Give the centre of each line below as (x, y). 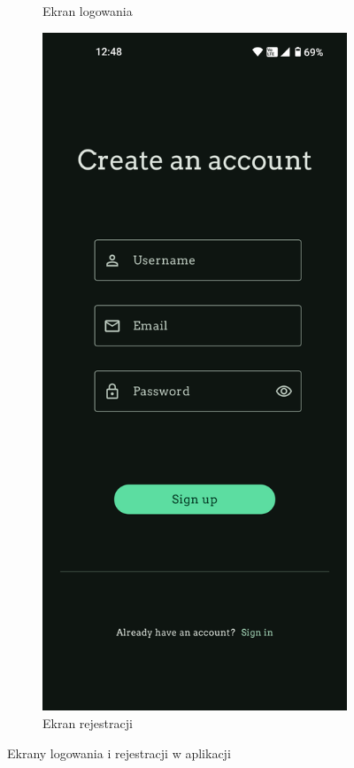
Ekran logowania (88, 11)
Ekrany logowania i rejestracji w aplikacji (119, 752)
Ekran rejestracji (88, 722)
